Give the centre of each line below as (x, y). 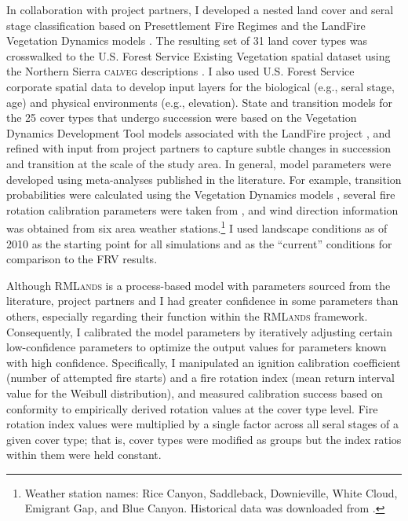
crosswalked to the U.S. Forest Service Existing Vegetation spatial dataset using (199, 55)
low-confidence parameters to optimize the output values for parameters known (197, 347)
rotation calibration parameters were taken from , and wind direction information (202, 209)
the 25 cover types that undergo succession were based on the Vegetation (182, 117)
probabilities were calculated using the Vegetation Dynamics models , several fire (201, 194)
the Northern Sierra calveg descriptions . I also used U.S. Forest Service (180, 71)
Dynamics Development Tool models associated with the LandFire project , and (199, 132)
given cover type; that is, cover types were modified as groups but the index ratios (204, 439)
